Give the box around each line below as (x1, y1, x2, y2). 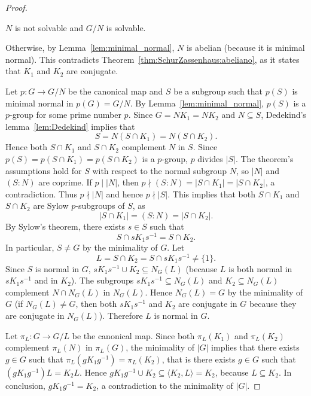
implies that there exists (211, 341, 300, 354)
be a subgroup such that (173, 84, 263, 97)
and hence (106, 187, 143, 200)
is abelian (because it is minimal (186, 41, 305, 54)
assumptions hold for (5, 164, 82, 176)
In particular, (5, 241, 54, 254)
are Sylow (33, 199, 69, 212)
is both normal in (228, 262, 292, 275)
